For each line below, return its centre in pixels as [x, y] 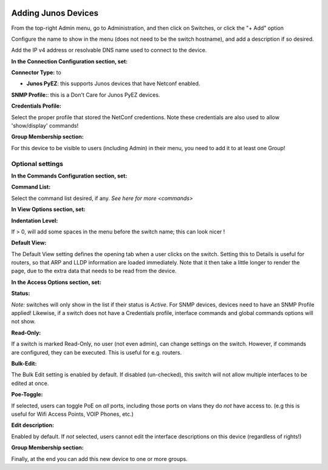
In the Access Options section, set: [56, 282]
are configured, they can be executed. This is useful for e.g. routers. [97, 352]
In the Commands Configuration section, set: [69, 176]
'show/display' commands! [45, 126]
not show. [23, 322]
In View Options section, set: [48, 209]
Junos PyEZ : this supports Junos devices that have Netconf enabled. [113, 84]
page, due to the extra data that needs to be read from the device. [94, 271]
